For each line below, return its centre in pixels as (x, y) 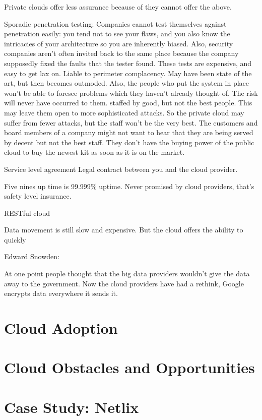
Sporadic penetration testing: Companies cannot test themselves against (115, 23)
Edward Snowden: (32, 256)
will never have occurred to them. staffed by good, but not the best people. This (128, 103)
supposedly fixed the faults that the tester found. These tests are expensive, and (128, 63)
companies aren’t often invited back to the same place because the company (121, 53)
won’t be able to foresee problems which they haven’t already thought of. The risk (131, 93)
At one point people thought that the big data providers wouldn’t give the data (127, 274)
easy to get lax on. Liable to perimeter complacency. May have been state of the (128, 73)
